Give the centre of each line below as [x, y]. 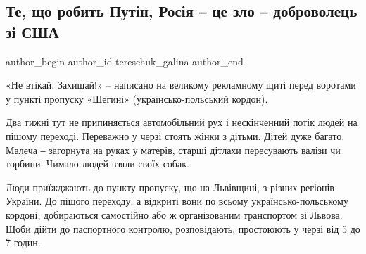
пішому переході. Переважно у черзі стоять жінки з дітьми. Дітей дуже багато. [175, 135]
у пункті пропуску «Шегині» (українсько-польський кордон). [137, 98]
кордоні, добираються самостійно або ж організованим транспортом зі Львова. [174, 214]
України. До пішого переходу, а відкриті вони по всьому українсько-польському [177, 201]
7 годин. [23, 242]
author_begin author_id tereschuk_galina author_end [125, 61]
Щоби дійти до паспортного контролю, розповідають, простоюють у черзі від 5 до [183, 228]
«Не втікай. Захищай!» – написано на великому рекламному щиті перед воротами [181, 85]
